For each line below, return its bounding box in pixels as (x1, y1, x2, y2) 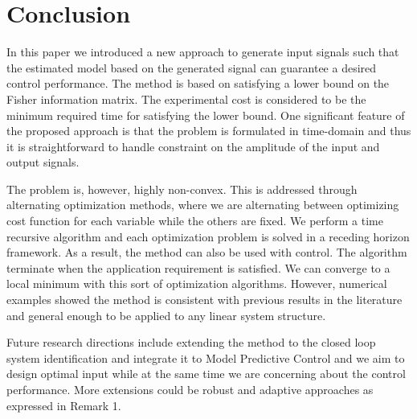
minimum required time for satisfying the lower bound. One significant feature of (6, 106, 405, 123)
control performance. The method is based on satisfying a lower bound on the (6, 75, 390, 92)
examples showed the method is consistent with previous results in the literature (6, 291, 403, 308)
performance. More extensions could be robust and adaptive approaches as (6, 381, 374, 397)
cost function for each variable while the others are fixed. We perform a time (6, 212, 383, 229)
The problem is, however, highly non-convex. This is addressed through (6, 180, 358, 197)
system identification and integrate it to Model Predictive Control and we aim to (6, 349, 405, 366)
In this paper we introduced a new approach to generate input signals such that (6, 43, 399, 60)
